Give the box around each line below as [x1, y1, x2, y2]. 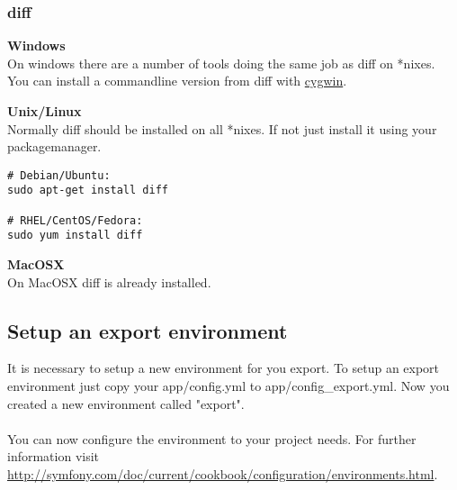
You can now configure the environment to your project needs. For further [7, 429, 417, 448]
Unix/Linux [7, 102, 82, 120]
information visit [7, 447, 100, 466]
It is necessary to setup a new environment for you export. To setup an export [7, 358, 440, 377]
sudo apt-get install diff [7, 184, 168, 197]
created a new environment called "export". [7, 394, 245, 413]
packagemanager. [7, 137, 102, 156]
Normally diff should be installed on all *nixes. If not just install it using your [7, 119, 437, 138]
